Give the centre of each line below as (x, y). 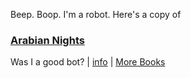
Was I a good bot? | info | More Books (88, 62)
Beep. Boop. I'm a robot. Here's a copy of (96, 14)
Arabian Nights (47, 40)
